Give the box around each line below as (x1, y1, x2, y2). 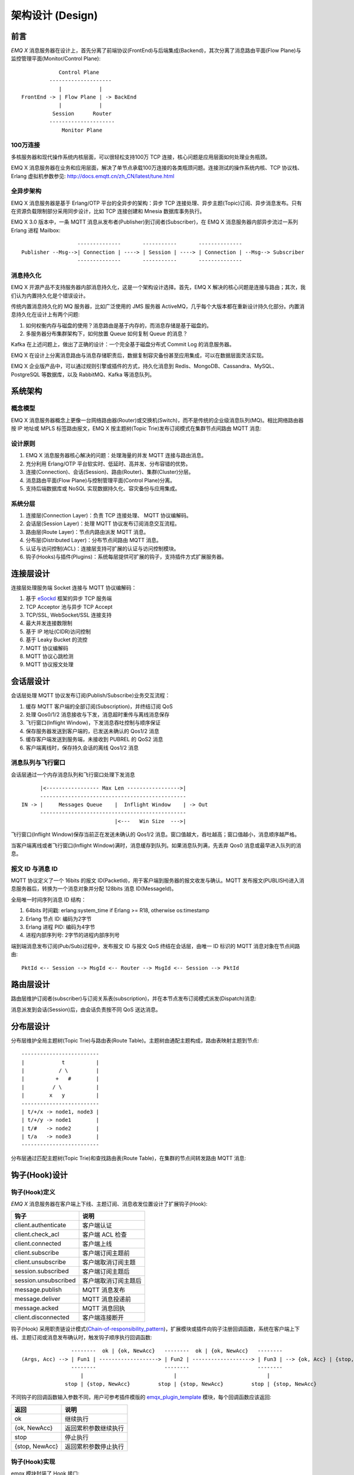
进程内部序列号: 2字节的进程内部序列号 (25, 932, 120, 939)
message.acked (14, 1304, 59, 1312)
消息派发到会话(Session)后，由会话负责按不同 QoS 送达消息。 (11, 1006, 162, 1013)
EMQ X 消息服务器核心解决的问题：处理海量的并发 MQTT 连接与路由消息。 (25, 452, 207, 459)
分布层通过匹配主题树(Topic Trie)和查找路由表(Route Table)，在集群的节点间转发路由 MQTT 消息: (11, 1154, 246, 1162)
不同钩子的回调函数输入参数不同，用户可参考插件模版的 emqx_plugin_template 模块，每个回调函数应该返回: (11, 1394, 271, 1401)
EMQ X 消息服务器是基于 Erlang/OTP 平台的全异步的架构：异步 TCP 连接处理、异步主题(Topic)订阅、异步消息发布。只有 (11, 199, 302, 206)
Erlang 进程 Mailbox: (11, 227, 61, 234)
